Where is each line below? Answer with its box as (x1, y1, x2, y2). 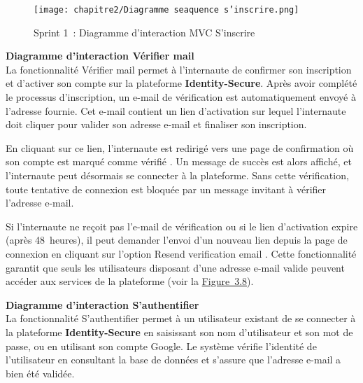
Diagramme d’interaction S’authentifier (6, 297, 199, 312)
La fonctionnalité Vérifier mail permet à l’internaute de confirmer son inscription (6, 62, 352, 76)
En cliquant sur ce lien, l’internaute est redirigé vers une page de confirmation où (6, 140, 354, 155)
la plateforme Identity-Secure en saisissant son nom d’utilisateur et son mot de (6, 324, 353, 339)
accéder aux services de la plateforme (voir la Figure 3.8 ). (6, 274, 254, 288)
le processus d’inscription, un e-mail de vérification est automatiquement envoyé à (6, 90, 356, 104)
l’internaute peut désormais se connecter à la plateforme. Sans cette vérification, (6, 168, 349, 182)
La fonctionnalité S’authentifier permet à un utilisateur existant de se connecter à (6, 311, 356, 326)
